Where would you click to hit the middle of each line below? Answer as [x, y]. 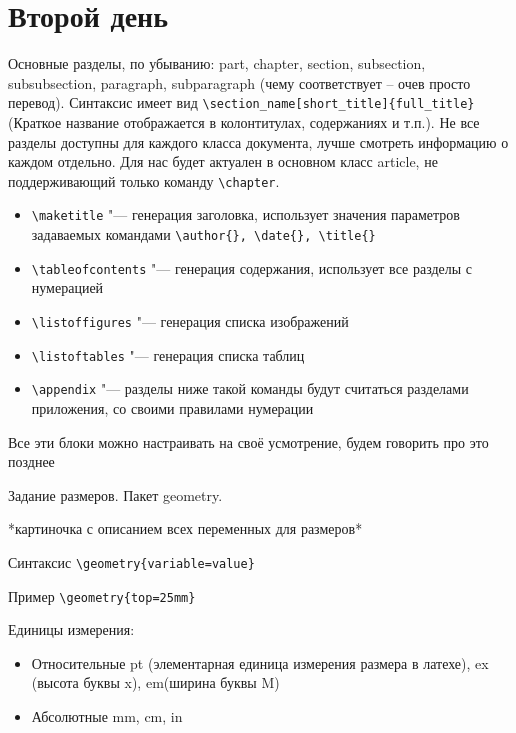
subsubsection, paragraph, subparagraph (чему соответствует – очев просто [239, 82]
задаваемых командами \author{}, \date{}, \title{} [203, 234]
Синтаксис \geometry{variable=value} [131, 561]
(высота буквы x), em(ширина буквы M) [155, 682]
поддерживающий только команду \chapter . [144, 180]
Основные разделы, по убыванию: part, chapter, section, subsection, [217, 63]
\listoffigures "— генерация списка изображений [190, 320]
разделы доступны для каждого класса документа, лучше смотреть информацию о [258, 141]
